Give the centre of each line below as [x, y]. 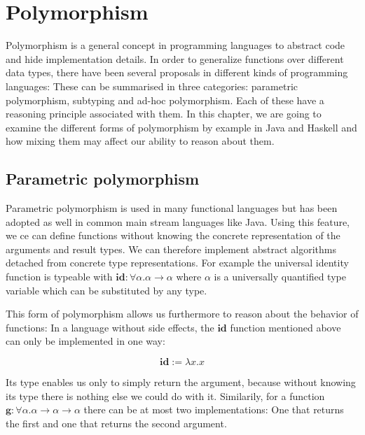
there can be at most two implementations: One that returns [214, 409]
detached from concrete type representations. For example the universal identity [177, 263]
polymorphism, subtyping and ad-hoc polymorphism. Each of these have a [165, 100]
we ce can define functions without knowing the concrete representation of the [173, 235]
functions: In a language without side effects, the [110, 327]
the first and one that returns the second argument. [116, 423]
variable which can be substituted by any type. [106, 290]
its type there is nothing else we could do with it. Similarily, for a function [165, 395]
